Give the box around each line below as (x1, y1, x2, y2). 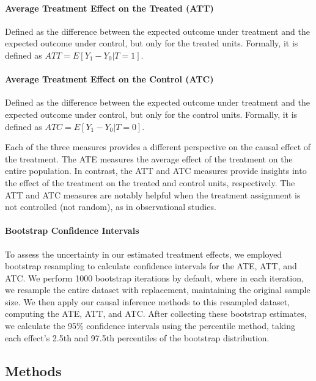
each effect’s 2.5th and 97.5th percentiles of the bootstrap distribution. (5, 331, 270, 344)
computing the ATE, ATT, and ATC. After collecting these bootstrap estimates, (5, 307, 307, 320)
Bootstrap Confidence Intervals (5, 224, 139, 237)
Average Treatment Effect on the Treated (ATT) (5, 1, 214, 14)
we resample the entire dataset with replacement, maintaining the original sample (5, 283, 310, 296)
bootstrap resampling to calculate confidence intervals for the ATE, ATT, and (5, 259, 297, 272)
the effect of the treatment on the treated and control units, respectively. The (5, 176, 295, 189)
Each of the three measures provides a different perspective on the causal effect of (5, 140, 311, 153)
